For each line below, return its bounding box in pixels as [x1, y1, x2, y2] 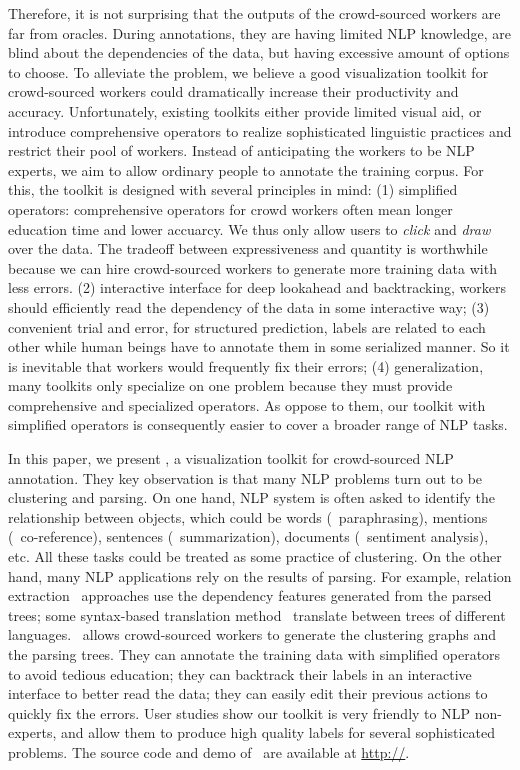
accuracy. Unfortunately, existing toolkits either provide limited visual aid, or [8, 100, 482, 121]
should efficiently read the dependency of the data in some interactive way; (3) [8, 296, 490, 317]
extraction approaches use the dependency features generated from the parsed [8, 585, 492, 606]
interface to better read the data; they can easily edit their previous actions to [8, 683, 488, 704]
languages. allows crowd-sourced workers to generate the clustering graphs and [8, 624, 496, 645]
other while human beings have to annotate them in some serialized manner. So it [8, 336, 510, 357]
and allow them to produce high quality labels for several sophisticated [61, 722, 496, 743]
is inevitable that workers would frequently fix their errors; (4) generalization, [8, 355, 484, 376]
